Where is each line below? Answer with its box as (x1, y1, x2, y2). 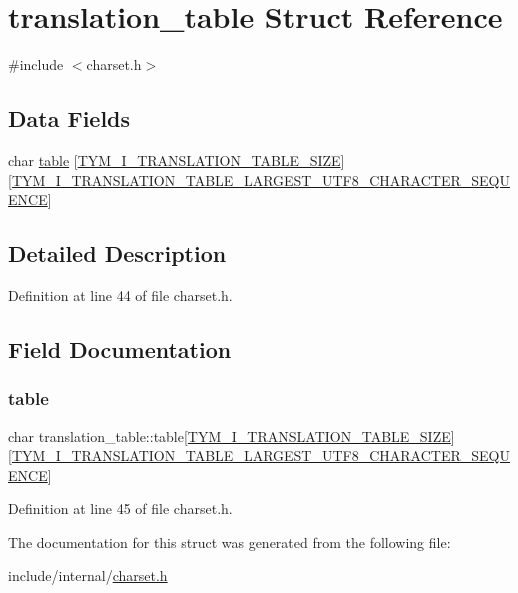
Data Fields (8, 103, 131, 134)
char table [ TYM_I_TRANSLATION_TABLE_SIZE (8, 149, 341, 170)
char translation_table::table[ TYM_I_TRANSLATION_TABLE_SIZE (8, 425, 451, 446)
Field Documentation (8, 333, 232, 364)
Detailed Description (8, 238, 227, 269)
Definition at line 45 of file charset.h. (8, 498, 233, 519)
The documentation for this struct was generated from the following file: (8, 531, 451, 552)
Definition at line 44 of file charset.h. (8, 284, 233, 305)
